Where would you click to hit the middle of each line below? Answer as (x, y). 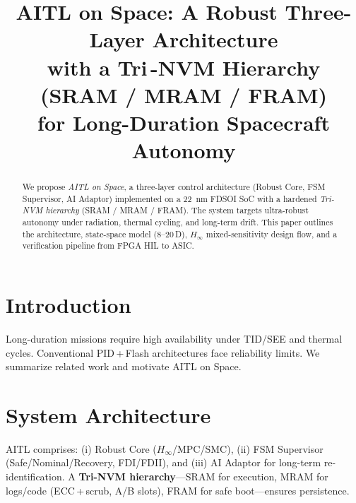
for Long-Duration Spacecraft (184, 122)
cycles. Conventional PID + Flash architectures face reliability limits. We (163, 352)
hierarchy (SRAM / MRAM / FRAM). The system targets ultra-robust (177, 210)
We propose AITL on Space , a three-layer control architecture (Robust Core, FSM (174, 187)
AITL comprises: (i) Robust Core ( (81, 448)
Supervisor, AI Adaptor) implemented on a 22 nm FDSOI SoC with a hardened (170, 198)
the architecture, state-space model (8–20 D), (105, 233)
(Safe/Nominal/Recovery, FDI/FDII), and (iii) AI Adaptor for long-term (164, 462)
